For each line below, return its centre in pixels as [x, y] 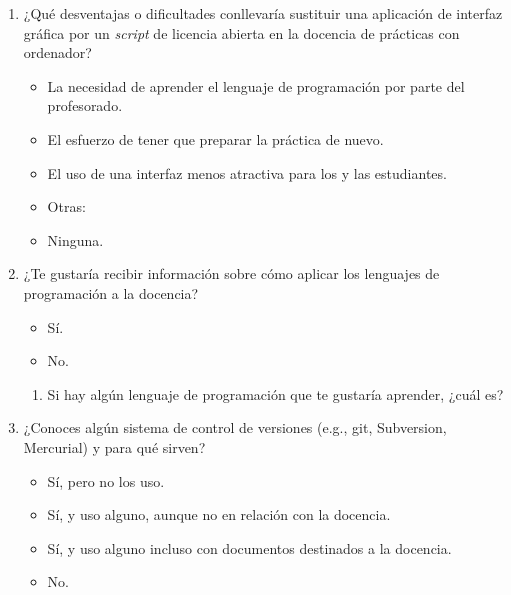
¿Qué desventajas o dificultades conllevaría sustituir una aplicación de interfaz [263, 13]
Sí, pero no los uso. [106, 480]
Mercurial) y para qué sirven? [114, 446]
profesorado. [85, 105]
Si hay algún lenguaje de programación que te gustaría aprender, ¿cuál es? [275, 393]
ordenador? [57, 52]
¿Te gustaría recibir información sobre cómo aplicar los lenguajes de [231, 273]
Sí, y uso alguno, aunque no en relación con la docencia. [219, 514]
